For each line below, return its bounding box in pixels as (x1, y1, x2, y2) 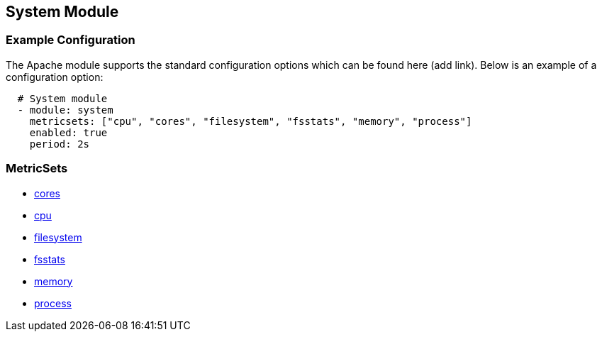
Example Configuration (6, 33, 135, 48)
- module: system (17, 104, 113, 116)
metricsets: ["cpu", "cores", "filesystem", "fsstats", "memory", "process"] (29, 115, 472, 127)
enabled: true (29, 126, 108, 138)
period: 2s (29, 138, 90, 150)
